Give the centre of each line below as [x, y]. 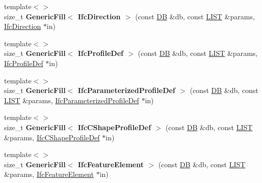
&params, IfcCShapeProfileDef [52, 137]
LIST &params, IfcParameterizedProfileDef [72, 100]
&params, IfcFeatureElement [49, 174]
